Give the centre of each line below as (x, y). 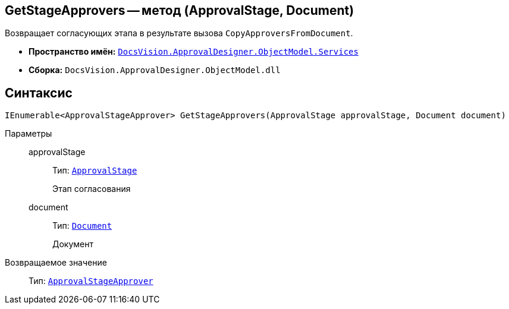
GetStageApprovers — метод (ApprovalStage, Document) (180, 10)
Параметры (29, 134)
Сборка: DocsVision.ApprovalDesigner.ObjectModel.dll (155, 70)
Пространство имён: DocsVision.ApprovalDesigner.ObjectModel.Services (194, 52)
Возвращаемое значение (56, 263)
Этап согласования (92, 189)
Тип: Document (82, 226)
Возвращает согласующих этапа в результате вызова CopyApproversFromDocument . (179, 33)
